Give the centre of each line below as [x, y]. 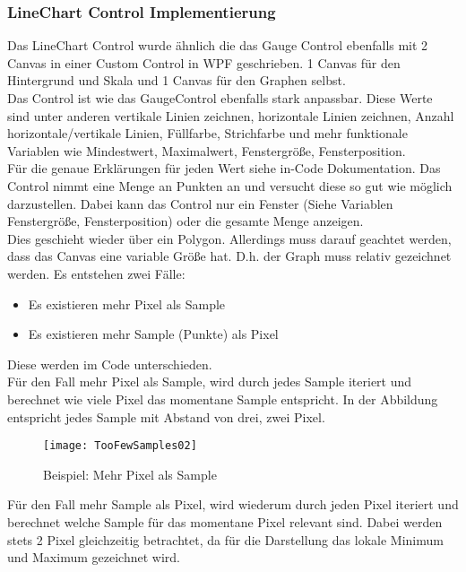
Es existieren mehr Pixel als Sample [127, 303]
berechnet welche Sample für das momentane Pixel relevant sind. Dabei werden [225, 521]
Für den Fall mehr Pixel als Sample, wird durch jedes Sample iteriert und [210, 381]
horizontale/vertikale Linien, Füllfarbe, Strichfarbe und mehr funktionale [207, 133]
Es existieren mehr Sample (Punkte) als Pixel [153, 334]
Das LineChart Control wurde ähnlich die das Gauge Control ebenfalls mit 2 [218, 45]
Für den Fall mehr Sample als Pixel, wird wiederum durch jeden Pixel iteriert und [233, 504]
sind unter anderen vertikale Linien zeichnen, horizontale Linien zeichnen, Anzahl [231, 115]
